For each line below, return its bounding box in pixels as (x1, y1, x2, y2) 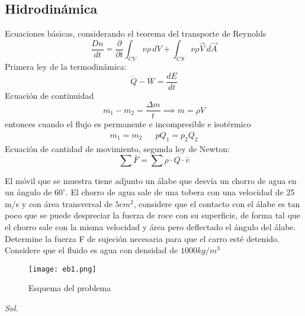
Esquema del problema (28, 282, 111, 294)
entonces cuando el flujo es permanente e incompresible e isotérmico (5, 118, 251, 130)
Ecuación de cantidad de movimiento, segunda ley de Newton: (5, 142, 230, 154)
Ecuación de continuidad (5, 89, 94, 101)
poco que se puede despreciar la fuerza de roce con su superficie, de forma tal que (5, 209, 301, 221)
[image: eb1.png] (28, 265, 97, 273)
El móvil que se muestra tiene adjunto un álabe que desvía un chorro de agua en (5, 174, 297, 186)
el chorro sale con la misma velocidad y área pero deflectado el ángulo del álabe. (5, 220, 296, 233)
